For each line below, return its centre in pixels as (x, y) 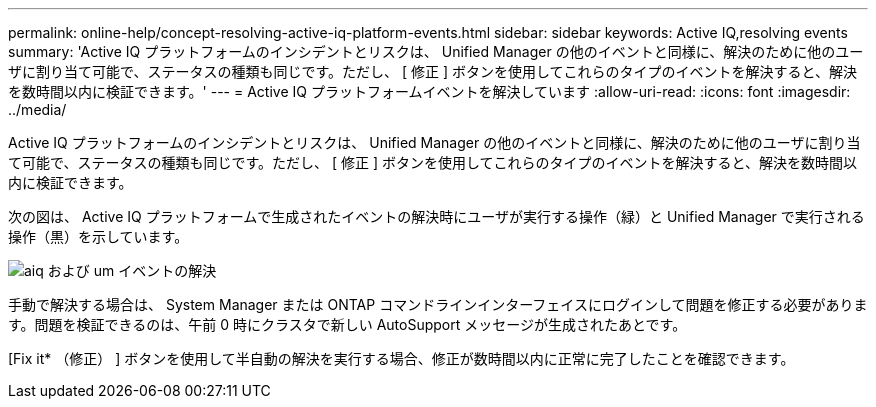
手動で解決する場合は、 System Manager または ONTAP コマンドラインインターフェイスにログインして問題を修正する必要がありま (438, 304)
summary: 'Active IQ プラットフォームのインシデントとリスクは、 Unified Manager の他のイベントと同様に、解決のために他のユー (436, 51)
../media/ (37, 109)
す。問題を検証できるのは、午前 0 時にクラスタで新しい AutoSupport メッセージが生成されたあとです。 (347, 324)
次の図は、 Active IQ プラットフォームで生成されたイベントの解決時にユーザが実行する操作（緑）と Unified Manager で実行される (436, 216)
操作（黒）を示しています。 (98, 236)
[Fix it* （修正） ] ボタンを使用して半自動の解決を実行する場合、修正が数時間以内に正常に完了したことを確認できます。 (401, 358)
